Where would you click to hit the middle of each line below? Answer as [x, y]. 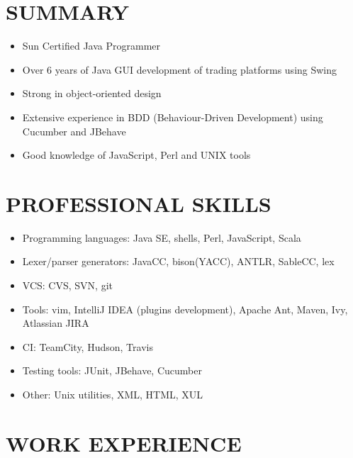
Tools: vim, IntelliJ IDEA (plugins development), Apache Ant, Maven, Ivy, [185, 309]
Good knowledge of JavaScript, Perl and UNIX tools [136, 155]
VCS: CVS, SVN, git [67, 285]
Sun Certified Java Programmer [91, 46]
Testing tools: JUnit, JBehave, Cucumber [112, 370]
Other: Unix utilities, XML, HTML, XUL [113, 394]
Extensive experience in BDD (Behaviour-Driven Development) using [173, 117]
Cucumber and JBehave [74, 131]
